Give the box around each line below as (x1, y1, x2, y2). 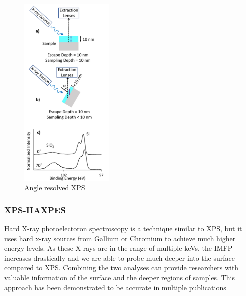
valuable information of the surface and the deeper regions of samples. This (4, 272, 235, 282)
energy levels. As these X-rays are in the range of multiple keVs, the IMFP (4, 243, 233, 253)
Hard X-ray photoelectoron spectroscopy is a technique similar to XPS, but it (4, 223, 242, 233)
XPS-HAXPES (4, 203, 66, 216)
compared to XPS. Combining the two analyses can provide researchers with (4, 262, 239, 273)
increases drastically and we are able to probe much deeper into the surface (4, 252, 235, 263)
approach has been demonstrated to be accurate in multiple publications (4, 282, 226, 292)
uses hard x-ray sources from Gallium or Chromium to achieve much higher (4, 233, 236, 243)
